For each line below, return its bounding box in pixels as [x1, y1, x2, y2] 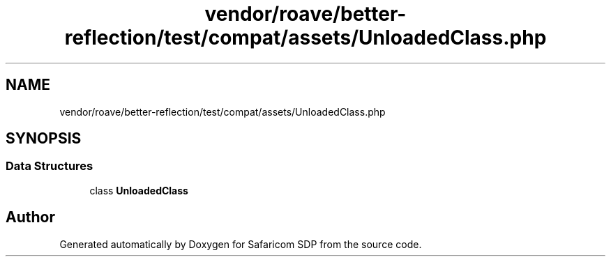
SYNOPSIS [6, 130, 82, 148]
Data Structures [6, 159, 93, 174]
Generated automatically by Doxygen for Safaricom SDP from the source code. [59, 238, 422, 250]
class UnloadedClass [89, 184, 188, 196]
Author [6, 208, 55, 226]
